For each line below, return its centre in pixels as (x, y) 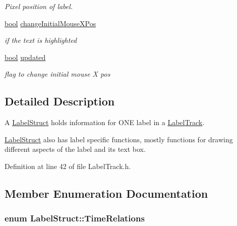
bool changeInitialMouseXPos (50, 23)
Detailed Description (60, 101)
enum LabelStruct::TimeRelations (75, 218)
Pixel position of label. (39, 6)
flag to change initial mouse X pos (57, 74)
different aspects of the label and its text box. (75, 149)
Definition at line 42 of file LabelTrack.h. (68, 166)
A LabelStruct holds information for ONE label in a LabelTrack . (105, 122)
